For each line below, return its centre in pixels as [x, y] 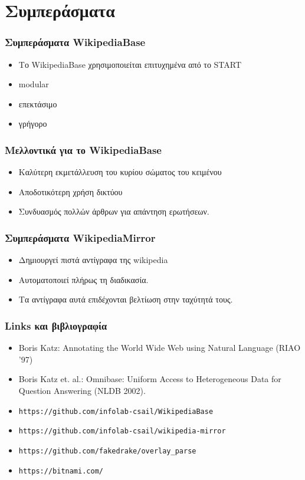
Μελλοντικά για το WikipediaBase [83, 149]
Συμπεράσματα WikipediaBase [75, 42]
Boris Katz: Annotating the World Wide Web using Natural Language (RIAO [160, 348]
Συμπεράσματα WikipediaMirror [80, 237]
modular [34, 84]
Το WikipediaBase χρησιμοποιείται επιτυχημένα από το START [130, 64]
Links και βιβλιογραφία [56, 325]
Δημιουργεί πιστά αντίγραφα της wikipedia [93, 260]
